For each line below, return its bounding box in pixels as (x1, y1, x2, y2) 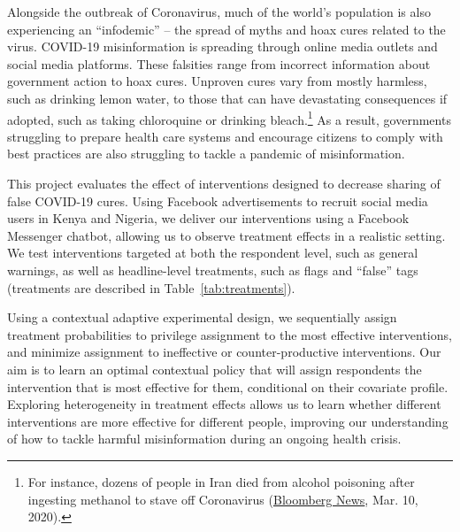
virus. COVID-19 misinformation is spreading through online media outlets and (7, 37, 438, 56)
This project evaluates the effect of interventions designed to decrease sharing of (7, 174, 441, 192)
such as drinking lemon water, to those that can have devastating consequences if (7, 89, 448, 107)
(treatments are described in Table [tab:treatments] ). (7, 278, 295, 297)
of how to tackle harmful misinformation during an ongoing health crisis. (7, 429, 402, 448)
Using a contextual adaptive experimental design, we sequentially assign (7, 308, 397, 327)
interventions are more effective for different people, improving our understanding (7, 412, 448, 430)
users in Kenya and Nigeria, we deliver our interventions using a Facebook (7, 209, 410, 227)
